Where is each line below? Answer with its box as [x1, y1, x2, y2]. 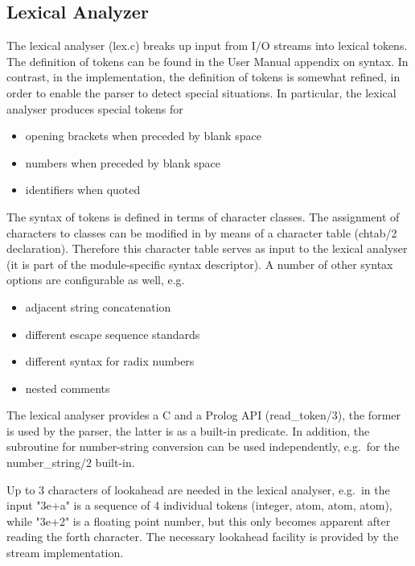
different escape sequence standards [25, 325, 200, 342]
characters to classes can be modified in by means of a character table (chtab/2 [6, 224, 397, 241]
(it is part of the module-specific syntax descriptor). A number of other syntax [6, 255, 393, 272]
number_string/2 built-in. [6, 454, 135, 471]
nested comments [25, 379, 110, 396]
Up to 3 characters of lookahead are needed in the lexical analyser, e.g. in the [6, 481, 390, 498]
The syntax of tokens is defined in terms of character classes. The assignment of [6, 208, 400, 225]
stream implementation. [6, 544, 124, 561]
